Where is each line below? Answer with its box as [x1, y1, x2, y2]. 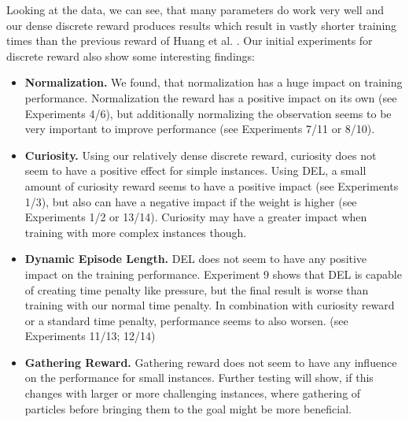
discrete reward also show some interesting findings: [6, 47, 255, 64]
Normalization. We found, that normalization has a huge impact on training [24, 74, 403, 91]
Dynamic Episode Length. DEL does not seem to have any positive [24, 250, 367, 267]
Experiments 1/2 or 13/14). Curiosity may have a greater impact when [24, 209, 367, 225]
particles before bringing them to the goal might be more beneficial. [24, 400, 352, 416]
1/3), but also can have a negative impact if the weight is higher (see [24, 193, 357, 209]
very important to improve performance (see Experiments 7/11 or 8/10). [24, 120, 375, 137]
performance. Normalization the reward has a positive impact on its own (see [24, 89, 397, 105]
